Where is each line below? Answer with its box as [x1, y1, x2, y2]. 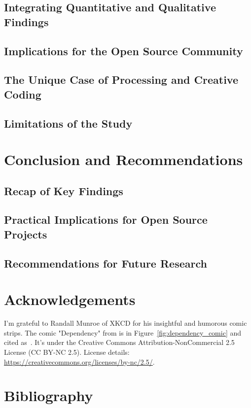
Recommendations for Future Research [4, 255, 207, 271]
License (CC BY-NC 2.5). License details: [4, 346, 130, 357]
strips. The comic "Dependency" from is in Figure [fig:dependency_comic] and [4, 327, 242, 338]
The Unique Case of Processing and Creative [4, 72, 238, 87]
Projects [4, 226, 47, 241]
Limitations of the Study [4, 115, 133, 131]
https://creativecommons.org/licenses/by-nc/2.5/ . [4, 356, 155, 367]
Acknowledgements [4, 289, 136, 309]
